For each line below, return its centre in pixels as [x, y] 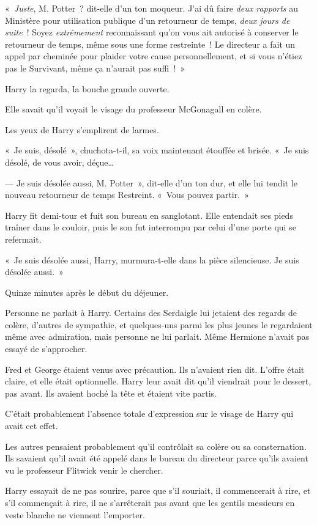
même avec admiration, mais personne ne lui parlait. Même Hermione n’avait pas [157, 336]
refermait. [23, 239]
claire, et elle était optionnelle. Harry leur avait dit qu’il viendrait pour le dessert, [158, 381]
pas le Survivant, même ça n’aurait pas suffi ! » [95, 68]
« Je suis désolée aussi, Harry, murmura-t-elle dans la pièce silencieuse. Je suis [152, 259]
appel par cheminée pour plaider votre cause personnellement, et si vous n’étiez [154, 56]
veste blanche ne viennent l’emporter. [75, 514]
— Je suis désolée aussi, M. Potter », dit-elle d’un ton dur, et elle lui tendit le [151, 182]
